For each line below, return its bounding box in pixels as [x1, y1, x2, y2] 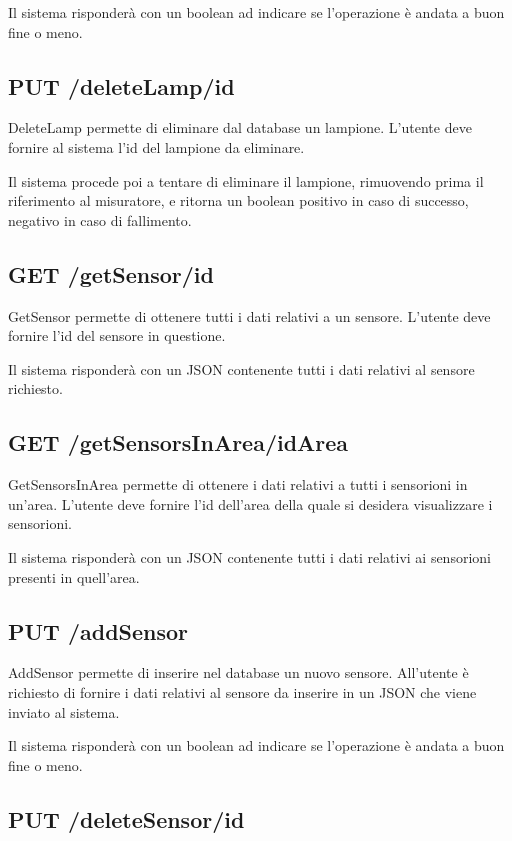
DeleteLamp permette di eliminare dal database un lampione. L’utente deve [8, 117, 472, 138]
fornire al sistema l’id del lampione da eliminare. [8, 136, 305, 157]
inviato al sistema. [8, 701, 120, 722]
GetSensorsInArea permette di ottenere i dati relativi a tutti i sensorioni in [8, 474, 468, 495]
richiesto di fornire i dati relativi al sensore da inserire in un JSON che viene [8, 681, 477, 702]
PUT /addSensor [8, 615, 189, 646]
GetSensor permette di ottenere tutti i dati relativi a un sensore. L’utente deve [8, 305, 491, 326]
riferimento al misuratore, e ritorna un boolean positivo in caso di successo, [8, 190, 469, 211]
